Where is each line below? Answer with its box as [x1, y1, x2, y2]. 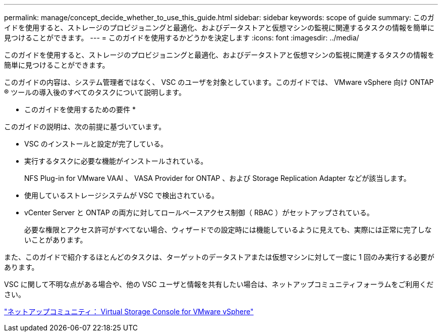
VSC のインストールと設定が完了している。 [24, 139, 168, 148]
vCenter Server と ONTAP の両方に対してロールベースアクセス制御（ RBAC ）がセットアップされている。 [24, 208, 374, 217]
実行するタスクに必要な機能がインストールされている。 [24, 157, 208, 165]
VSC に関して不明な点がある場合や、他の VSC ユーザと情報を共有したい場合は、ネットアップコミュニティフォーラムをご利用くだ [4, 280, 434, 289]
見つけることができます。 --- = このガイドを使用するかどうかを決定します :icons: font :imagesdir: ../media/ [4, 33, 359, 42]
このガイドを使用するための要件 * [24, 105, 136, 114]
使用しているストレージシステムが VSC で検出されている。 [24, 191, 219, 200]
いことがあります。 [24, 235, 87, 244]
